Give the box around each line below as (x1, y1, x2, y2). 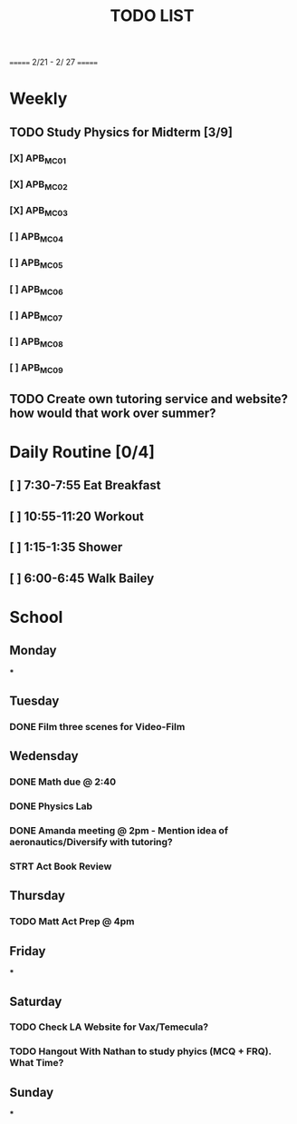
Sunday (9, 1084, 54, 1099)
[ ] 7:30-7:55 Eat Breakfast (9, 478, 161, 493)
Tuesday (9, 693, 60, 708)
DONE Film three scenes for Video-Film (9, 720, 186, 733)
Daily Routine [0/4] (9, 442, 156, 463)
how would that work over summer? (9, 405, 216, 420)
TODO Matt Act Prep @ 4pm (9, 915, 135, 928)
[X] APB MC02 (9, 178, 68, 192)
